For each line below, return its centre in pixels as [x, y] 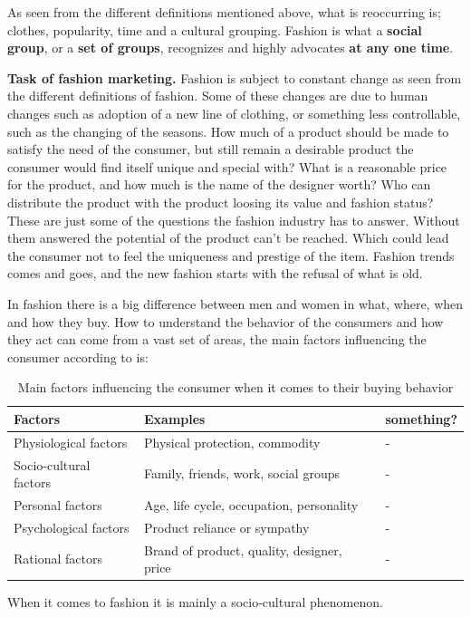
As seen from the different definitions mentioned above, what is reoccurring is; [224, 12]
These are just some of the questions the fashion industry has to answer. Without [234, 220]
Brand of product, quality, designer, [243, 550]
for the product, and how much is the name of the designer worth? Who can [219, 184]
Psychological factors [72, 527]
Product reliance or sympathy [226, 527]
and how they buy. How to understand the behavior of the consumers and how [226, 321]
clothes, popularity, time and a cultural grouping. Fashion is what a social [215, 29]
